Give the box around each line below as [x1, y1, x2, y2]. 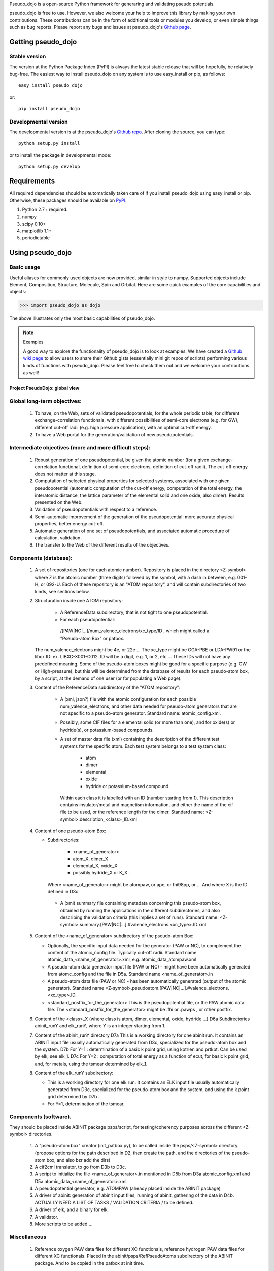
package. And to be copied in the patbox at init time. [35, 1260, 145, 1266]
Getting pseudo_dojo [9, 37, 77, 46]
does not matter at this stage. [35, 471, 96, 477]
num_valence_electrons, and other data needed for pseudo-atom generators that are [60, 703, 237, 709]
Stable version [9, 53, 46, 60]
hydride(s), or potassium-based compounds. [60, 727, 154, 733]
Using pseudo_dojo [9, 248, 72, 257]
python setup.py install [18, 140, 80, 146]
